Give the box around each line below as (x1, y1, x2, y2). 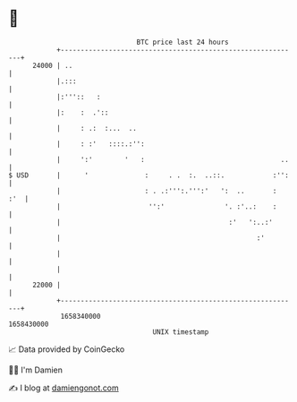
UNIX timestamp (152, 327, 209, 337)
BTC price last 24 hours (136, 38, 229, 47)
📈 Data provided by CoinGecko (8, 344, 125, 355)
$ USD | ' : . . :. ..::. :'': (8, 170, 290, 180)
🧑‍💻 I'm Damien (8, 364, 64, 375)
